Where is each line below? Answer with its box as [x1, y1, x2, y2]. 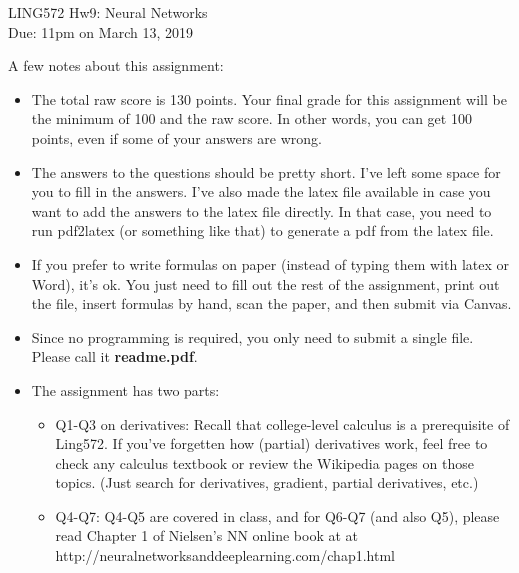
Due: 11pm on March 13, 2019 [8, 21, 193, 42]
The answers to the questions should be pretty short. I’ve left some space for [31, 161, 501, 182]
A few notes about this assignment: [8, 55, 224, 76]
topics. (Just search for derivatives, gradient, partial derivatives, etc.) [55, 472, 479, 493]
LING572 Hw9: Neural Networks [8, 2, 208, 22]
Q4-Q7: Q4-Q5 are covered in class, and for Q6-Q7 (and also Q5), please [55, 505, 500, 526]
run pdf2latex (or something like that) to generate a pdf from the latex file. [31, 220, 494, 241]
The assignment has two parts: [31, 379, 220, 400]
